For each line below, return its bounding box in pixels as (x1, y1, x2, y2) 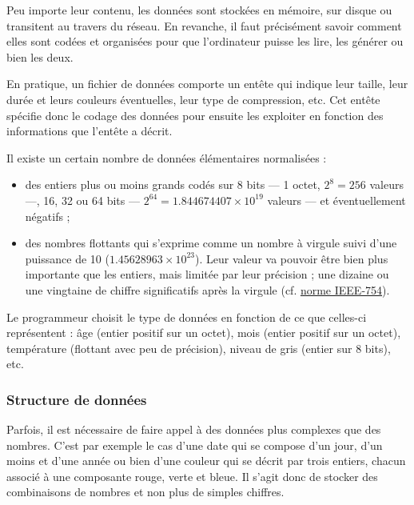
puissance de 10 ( (25, 250, 109, 267)
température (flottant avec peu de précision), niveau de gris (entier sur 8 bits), (6, 339, 391, 356)
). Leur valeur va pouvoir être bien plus (194, 250, 388, 267)
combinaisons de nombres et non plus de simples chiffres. (6, 483, 285, 500)
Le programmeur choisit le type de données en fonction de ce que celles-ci (6, 308, 367, 325)
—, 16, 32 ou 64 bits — (25, 191, 140, 208)
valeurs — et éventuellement (267, 191, 406, 208)
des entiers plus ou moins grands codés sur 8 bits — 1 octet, (25, 176, 320, 193)
